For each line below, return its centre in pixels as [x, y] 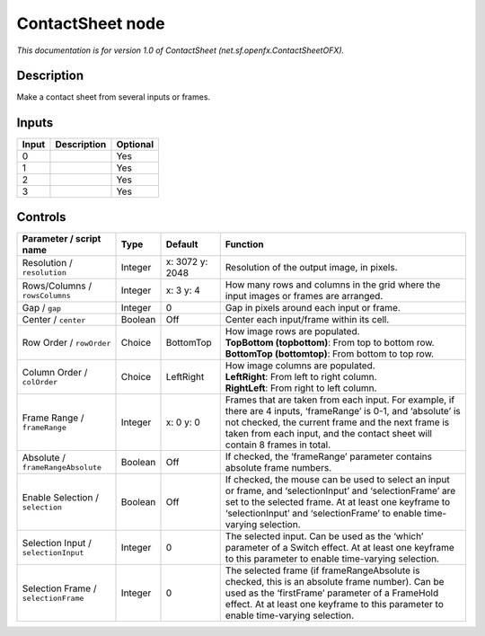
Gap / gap [42, 307]
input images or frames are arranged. [304, 296]
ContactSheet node [91, 23]
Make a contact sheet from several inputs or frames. [114, 97]
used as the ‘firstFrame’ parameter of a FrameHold [332, 593]
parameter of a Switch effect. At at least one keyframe [340, 547]
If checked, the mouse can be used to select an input [338, 479]
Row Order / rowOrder [66, 342]
